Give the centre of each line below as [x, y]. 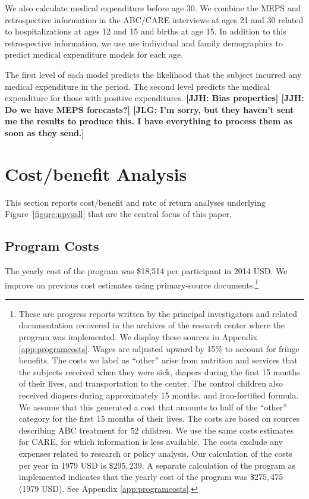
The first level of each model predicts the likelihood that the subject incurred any [153, 74]
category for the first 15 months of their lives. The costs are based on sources [159, 418]
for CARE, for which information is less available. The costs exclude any [151, 442]
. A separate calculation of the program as [219, 465]
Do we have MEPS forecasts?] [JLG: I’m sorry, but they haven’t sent [149, 109]
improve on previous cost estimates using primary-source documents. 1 [132, 284]
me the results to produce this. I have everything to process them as [149, 121]
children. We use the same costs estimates [218, 430]
